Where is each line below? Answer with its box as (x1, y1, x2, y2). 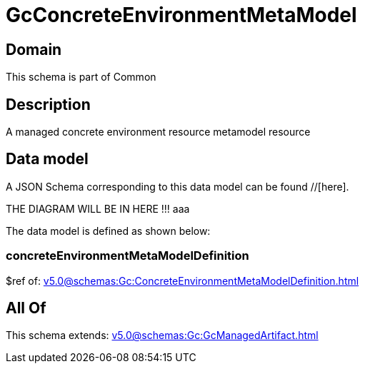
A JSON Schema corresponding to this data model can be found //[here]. (6, 180, 349, 193)
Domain (6, 40, 62, 59)
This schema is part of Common (6, 71, 156, 84)
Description (6, 95, 91, 113)
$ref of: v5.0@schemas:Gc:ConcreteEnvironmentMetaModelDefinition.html (6, 274, 359, 287)
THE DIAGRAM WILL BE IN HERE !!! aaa (6, 202, 190, 215)
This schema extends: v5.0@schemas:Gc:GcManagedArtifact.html (6, 329, 319, 342)
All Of (6, 299, 46, 318)
